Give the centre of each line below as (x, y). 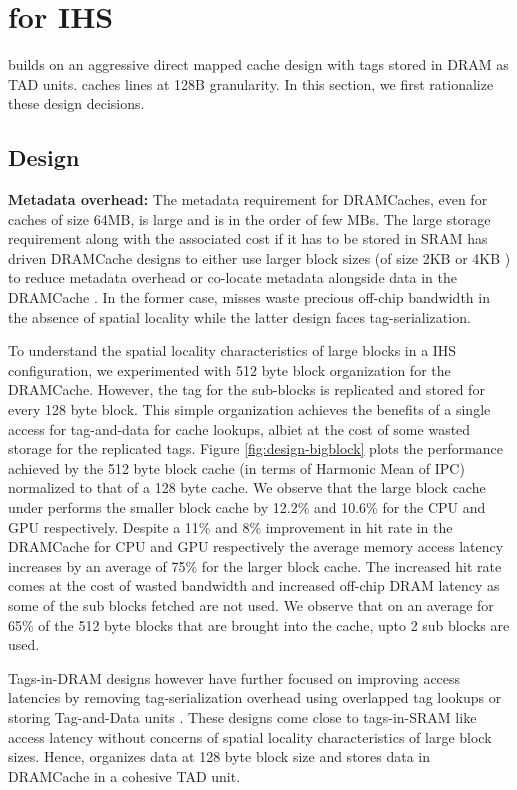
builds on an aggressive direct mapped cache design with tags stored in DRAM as (258, 64)
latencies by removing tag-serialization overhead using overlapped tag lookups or (255, 697)
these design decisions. (76, 103)
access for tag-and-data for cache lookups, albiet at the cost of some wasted (239, 428)
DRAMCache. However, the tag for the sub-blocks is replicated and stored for (246, 389)
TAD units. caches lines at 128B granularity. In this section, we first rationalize (251, 83)
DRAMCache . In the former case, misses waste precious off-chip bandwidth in (249, 297)
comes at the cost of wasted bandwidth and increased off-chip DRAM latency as (254, 585)
